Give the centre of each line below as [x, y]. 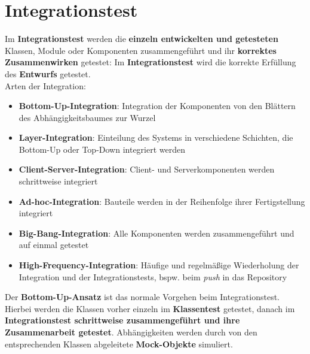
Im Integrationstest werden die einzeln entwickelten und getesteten [142, 39]
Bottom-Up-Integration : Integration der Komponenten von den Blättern [157, 106]
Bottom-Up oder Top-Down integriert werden [102, 149]
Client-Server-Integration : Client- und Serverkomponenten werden [147, 169]
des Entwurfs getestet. [48, 73]
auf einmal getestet [54, 245]
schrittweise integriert [58, 181]
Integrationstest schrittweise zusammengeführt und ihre [122, 320]
